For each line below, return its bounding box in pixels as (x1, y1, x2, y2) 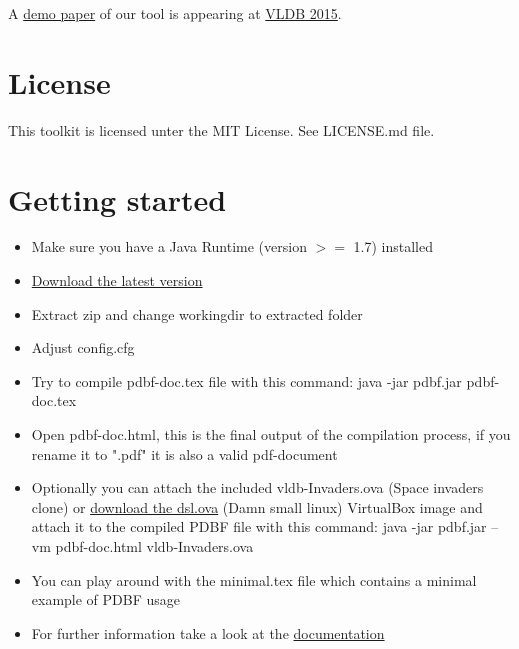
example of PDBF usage (31, 589, 181, 610)
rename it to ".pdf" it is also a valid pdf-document (31, 443, 338, 464)
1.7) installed (353, 236, 434, 257)
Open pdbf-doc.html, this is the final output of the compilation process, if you (31, 424, 511, 444)
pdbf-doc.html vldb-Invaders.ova (55, 535, 254, 556)
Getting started (8, 178, 227, 219)
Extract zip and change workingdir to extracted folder (31, 303, 363, 324)
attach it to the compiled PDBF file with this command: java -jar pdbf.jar (31, 516, 487, 537)
